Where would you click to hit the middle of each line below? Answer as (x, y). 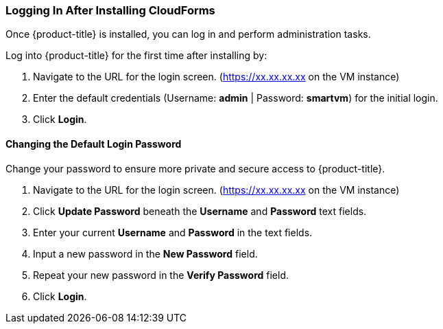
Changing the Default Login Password (94, 144)
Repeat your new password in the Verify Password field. (161, 275)
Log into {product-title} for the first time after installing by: (136, 56)
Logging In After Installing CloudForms (110, 10)
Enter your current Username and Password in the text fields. (173, 232)
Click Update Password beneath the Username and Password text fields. (200, 211)
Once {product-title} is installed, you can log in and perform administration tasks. (188, 34)
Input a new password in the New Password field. (145, 253)
